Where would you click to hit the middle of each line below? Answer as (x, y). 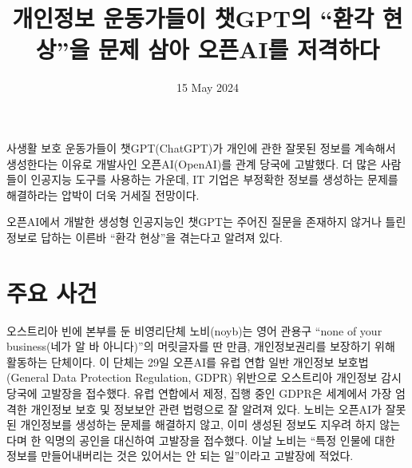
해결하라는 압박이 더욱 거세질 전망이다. (103, 194)
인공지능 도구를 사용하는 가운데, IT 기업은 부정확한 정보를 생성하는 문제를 (214, 179)
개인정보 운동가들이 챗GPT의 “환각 (193, 18)
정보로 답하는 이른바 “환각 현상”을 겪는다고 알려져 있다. (145, 237)
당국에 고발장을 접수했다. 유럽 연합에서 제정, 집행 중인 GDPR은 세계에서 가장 (199, 393)
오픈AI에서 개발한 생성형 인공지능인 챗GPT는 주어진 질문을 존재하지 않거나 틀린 (206, 222)
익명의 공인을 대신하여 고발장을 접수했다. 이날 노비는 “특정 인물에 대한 (220, 440)
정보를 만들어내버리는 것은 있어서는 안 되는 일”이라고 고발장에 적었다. (180, 456)
